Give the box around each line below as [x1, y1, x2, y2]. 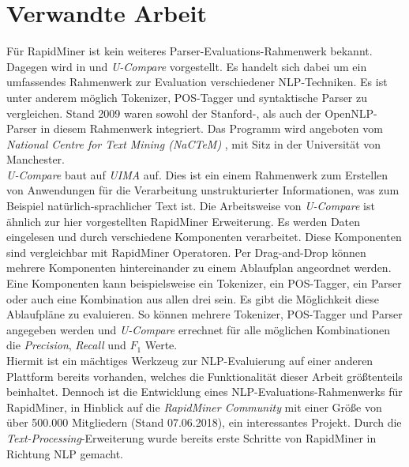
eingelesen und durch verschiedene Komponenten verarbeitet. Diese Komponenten [6, 228, 402, 245]
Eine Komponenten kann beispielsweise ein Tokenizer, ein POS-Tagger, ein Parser [6, 275, 402, 292]
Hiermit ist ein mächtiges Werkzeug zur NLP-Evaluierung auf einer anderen [6, 352, 373, 368]
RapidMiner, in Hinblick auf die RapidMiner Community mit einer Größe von [6, 398, 382, 415]
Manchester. [6, 151, 66, 168]
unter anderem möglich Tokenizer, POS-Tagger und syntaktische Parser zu [6, 89, 368, 105]
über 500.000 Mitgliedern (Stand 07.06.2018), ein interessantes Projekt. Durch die [6, 414, 402, 431]
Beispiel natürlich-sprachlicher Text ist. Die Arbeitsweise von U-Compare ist [6, 198, 375, 214]
